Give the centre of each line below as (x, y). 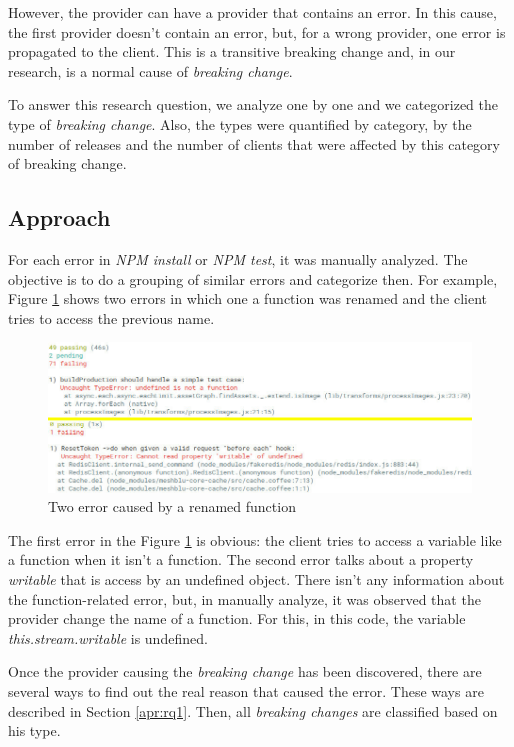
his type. (34, 730)
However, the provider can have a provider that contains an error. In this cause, (252, 12)
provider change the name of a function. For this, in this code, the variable (237, 618)
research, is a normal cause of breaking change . (150, 70)
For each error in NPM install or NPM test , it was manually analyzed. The (238, 258)
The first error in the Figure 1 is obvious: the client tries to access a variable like (255, 539)
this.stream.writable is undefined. (108, 637)
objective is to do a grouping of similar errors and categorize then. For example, (253, 278)
